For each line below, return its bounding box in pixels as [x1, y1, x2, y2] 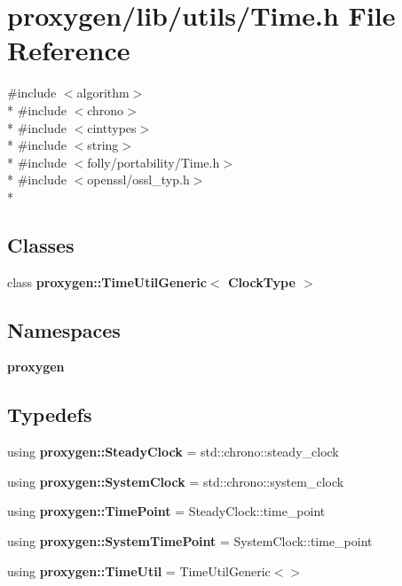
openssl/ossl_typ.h [87, 170, 190, 189]
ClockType [227, 272, 296, 291]
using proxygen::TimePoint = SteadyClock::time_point [7, 502, 326, 520]
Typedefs [7, 401, 92, 428]
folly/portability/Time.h [87, 152, 220, 171]
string [87, 136, 119, 154]
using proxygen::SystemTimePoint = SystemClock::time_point [7, 532, 373, 551]
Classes [7, 230, 75, 258]
